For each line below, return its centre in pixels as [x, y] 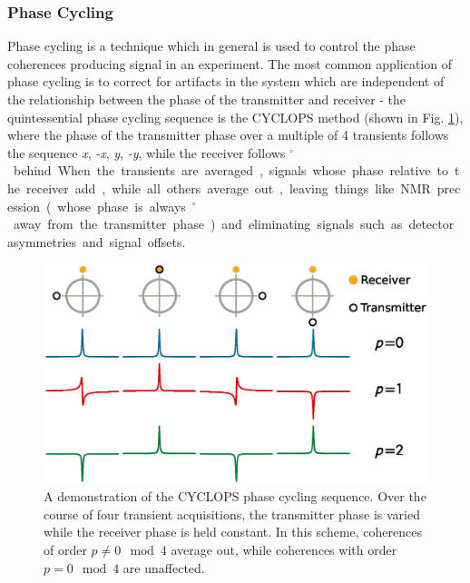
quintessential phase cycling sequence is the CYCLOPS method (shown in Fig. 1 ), [235, 117]
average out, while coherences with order [284, 549]
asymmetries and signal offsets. [97, 241]
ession [24, 206]
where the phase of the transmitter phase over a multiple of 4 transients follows [228, 135]
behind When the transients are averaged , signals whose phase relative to [230, 170]
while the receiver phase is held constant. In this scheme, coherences [233, 532]
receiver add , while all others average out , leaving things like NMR [228, 188]
